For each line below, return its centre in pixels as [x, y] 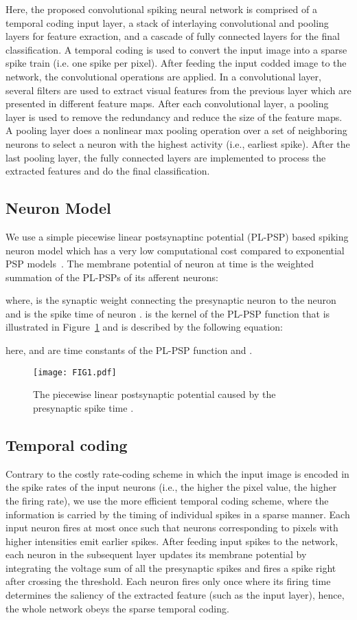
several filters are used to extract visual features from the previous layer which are [178, 90]
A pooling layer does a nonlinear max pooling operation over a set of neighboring [176, 130]
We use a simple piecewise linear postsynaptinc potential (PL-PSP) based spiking [177, 236]
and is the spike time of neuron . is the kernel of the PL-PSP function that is [168, 313]
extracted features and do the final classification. [108, 171]
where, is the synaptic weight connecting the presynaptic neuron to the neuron [171, 300]
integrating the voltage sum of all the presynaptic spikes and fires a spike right [171, 567]
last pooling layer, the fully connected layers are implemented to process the [166, 157]
